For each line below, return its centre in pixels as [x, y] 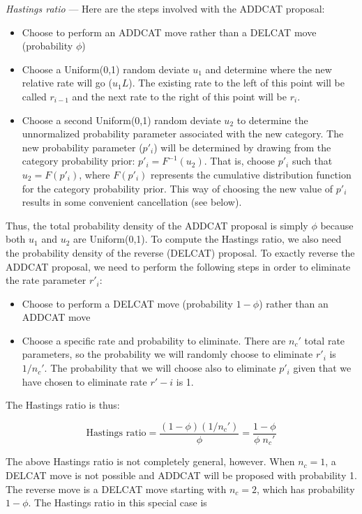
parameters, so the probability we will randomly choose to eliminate [167, 354]
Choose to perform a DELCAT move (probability [127, 303]
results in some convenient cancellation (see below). [132, 202]
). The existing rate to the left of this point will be [236, 83]
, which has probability [306, 489]
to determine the [272, 120]
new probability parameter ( [82, 147]
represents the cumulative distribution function [251, 174]
